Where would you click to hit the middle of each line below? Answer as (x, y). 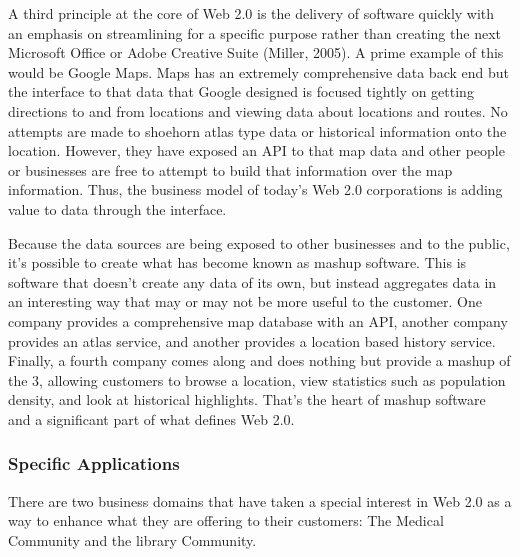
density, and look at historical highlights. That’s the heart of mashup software (247, 399)
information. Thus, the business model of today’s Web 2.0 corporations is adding (255, 189)
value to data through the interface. (117, 208)
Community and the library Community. (132, 539)
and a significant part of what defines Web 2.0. (151, 418)
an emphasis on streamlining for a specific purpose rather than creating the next (254, 32)
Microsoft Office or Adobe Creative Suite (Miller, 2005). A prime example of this (256, 52)
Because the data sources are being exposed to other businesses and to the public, (259, 242)
